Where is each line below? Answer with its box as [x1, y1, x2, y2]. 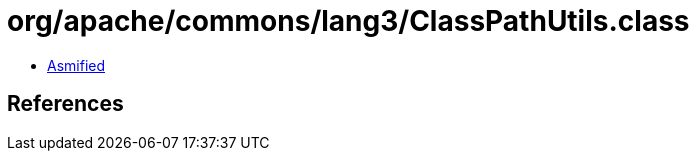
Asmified [47, 56, 106, 74]
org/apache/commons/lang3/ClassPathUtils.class [7, 4, 690, 38]
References [7, 91, 124, 117]
